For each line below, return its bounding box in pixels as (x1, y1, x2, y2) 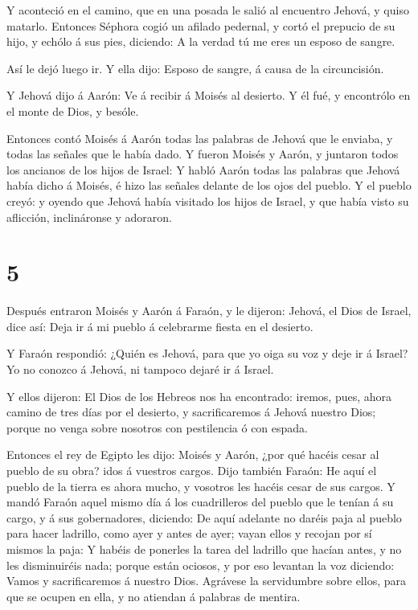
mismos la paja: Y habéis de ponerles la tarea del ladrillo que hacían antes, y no (6, 540, 402, 557)
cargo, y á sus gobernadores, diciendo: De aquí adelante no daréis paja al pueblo (6, 509, 402, 526)
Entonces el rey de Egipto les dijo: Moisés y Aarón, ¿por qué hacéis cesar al (6, 446, 379, 463)
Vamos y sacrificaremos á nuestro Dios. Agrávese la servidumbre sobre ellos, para (6, 572, 406, 589)
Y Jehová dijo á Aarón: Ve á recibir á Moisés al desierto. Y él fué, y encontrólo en (6, 87, 411, 104)
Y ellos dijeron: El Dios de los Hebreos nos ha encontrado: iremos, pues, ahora (6, 387, 392, 404)
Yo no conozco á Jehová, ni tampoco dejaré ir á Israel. (6, 361, 274, 378)
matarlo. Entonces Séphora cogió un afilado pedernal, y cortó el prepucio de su (6, 17, 395, 34)
